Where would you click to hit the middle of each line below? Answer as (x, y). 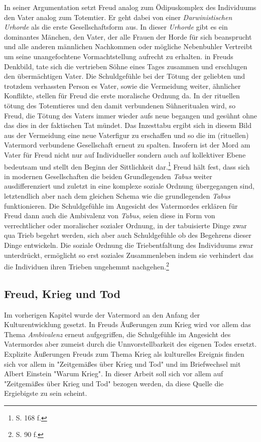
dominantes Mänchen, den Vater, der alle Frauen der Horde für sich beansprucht (128, 36)
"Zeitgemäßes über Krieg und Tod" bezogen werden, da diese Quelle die (114, 383)
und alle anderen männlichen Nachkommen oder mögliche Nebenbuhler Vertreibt (128, 46)
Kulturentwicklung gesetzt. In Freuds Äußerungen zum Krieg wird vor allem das (127, 324)
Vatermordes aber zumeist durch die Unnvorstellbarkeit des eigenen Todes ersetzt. (130, 344)
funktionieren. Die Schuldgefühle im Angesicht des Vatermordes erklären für (121, 205)
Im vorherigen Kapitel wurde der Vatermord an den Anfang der (102, 314)
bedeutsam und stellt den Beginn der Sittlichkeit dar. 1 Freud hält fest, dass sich (127, 166)
